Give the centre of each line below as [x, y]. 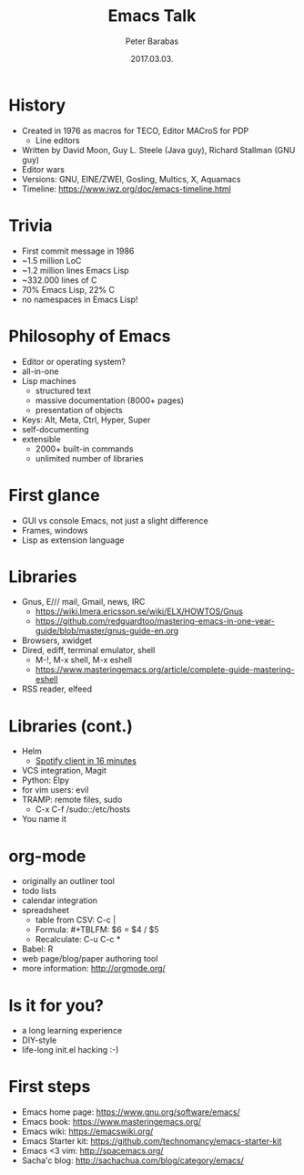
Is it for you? [56, 1005]
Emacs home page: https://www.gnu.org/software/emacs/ [131, 1112]
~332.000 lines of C [59, 280]
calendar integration [59, 900]
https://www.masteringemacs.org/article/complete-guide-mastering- [165, 670]
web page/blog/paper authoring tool [90, 959]
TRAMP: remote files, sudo [72, 800]
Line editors [57, 140]
